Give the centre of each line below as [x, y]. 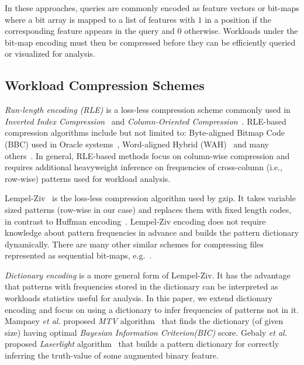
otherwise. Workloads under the [241, 31]
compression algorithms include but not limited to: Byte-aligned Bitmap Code [145, 132]
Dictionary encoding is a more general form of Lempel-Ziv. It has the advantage [148, 275]
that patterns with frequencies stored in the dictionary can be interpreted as [141, 286]
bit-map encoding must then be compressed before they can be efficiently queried [150, 42]
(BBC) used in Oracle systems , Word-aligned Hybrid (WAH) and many [137, 144]
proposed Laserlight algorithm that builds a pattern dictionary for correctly [142, 344]
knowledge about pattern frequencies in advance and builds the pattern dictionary [152, 233]
